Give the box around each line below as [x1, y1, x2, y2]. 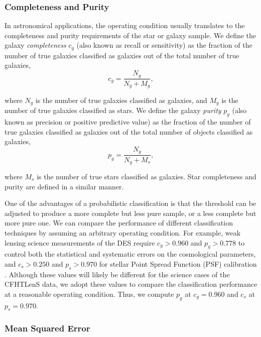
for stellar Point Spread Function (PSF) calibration [99, 258, 257, 269]
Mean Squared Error [5, 322, 90, 334]
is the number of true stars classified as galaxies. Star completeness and [37, 171, 256, 181]
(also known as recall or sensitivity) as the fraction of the [76, 40, 252, 50]
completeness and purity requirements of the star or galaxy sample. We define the [5, 30, 256, 40]
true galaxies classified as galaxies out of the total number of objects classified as [5, 126, 253, 137]
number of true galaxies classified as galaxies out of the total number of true [5, 50, 239, 60]
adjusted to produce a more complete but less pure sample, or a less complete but [5, 207, 256, 218]
